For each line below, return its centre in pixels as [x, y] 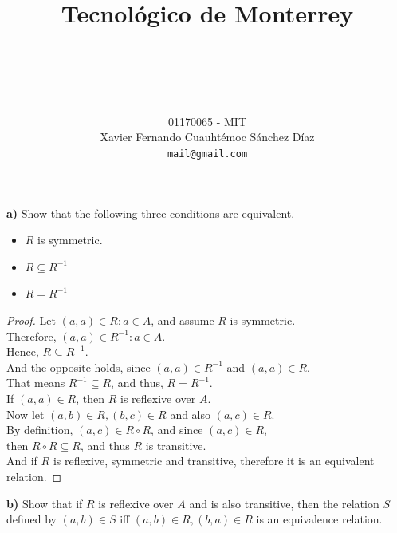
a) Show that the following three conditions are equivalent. [151, 213]
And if [22, 461]
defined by [32, 519]
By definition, [40, 430]
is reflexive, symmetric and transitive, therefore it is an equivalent [214, 461]
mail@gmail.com [207, 154]
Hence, [23, 351]
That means [36, 383]
